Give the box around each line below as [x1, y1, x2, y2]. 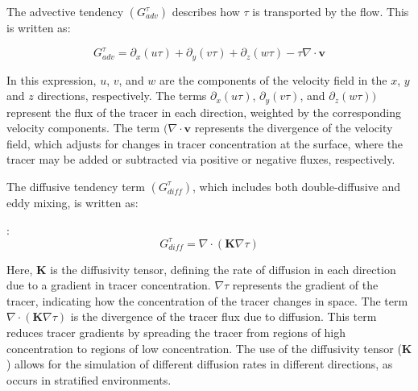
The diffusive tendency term [6, 177, 145, 194]
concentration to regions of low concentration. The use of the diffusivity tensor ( [6, 339, 402, 356]
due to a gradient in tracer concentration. [6, 277, 211, 293]
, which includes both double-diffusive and [192, 177, 401, 194]
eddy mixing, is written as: [6, 193, 139, 210]
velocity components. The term [6, 119, 160, 136]
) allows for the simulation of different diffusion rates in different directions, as [6, 356, 393, 372]
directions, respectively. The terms [37, 87, 207, 104]
